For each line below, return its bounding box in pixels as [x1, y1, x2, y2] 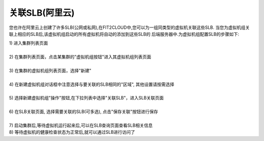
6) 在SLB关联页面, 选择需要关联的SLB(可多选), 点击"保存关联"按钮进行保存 [9, 109, 158, 115]
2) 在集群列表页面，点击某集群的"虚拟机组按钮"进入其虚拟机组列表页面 [9, 54, 152, 60]
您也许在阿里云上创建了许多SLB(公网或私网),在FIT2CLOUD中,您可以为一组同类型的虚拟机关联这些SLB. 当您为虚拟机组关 [9, 24, 250, 30]
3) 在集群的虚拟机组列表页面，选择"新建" [9, 68, 91, 73]
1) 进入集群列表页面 [9, 40, 48, 46]
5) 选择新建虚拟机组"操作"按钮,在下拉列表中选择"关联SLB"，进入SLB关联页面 [9, 95, 164, 101]
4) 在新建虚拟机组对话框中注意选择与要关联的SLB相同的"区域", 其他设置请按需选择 [9, 81, 175, 87]
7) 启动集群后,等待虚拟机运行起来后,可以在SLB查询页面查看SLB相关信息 [9, 122, 153, 128]
